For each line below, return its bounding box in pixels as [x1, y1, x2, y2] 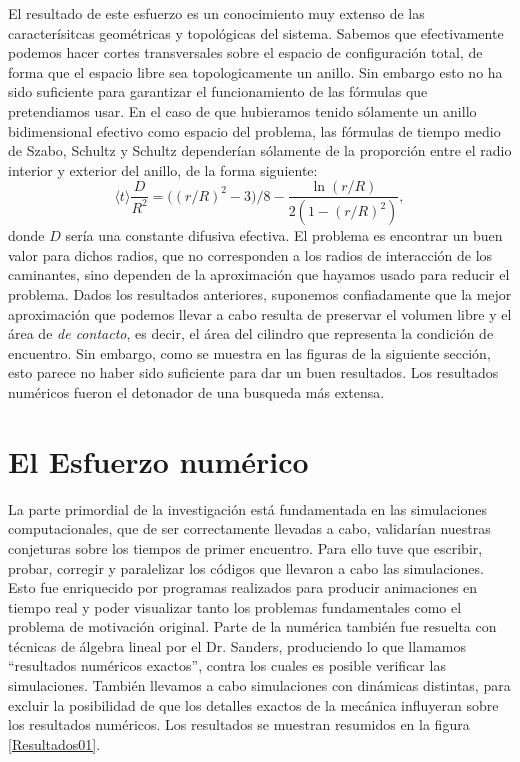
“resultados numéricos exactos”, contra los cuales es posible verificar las [8, 655, 446, 676]
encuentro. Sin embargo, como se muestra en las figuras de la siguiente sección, [8, 342, 491, 363]
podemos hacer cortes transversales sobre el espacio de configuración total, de [8, 42, 483, 63]
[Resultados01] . [8, 733, 101, 754]
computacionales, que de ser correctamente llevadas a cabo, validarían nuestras [8, 518, 491, 539]
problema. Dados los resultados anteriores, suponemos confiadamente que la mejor [8, 284, 512, 305]
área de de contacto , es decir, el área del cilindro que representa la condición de [8, 323, 494, 344]
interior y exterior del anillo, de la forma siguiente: [8, 159, 318, 180]
